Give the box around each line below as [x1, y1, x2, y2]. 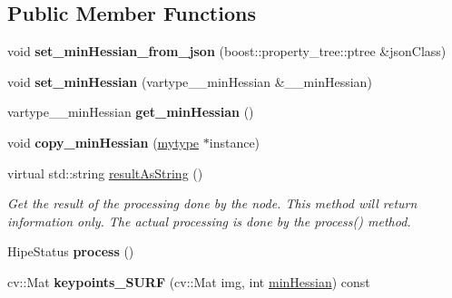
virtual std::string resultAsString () [7, 163, 203, 182]
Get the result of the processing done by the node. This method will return [7, 194, 418, 213]
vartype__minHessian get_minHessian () [7, 102, 254, 121]
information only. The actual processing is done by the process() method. [7, 211, 411, 230]
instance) [209, 132, 260, 151]
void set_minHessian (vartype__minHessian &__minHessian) [7, 72, 372, 91]
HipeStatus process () [7, 242, 134, 261]
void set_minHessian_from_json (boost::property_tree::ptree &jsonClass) [7, 42, 447, 61]
